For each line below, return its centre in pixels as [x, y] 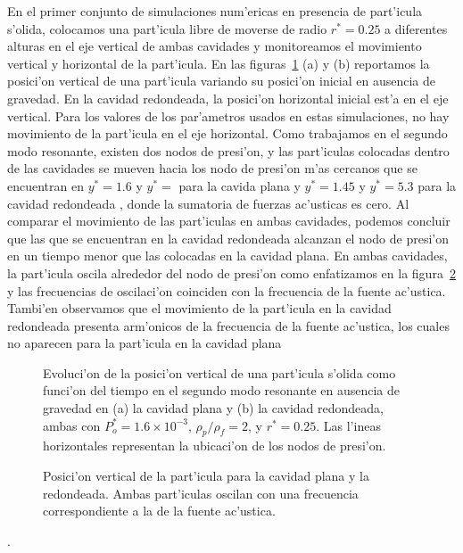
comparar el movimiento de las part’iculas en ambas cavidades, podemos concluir [229, 221]
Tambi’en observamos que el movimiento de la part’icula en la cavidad [199, 308]
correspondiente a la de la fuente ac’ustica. [159, 511]
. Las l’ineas [348, 425]
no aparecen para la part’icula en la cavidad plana [145, 343]
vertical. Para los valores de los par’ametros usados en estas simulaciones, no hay [228, 116]
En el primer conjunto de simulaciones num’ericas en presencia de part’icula [215, 11]
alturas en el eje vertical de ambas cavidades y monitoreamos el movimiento [215, 46]
